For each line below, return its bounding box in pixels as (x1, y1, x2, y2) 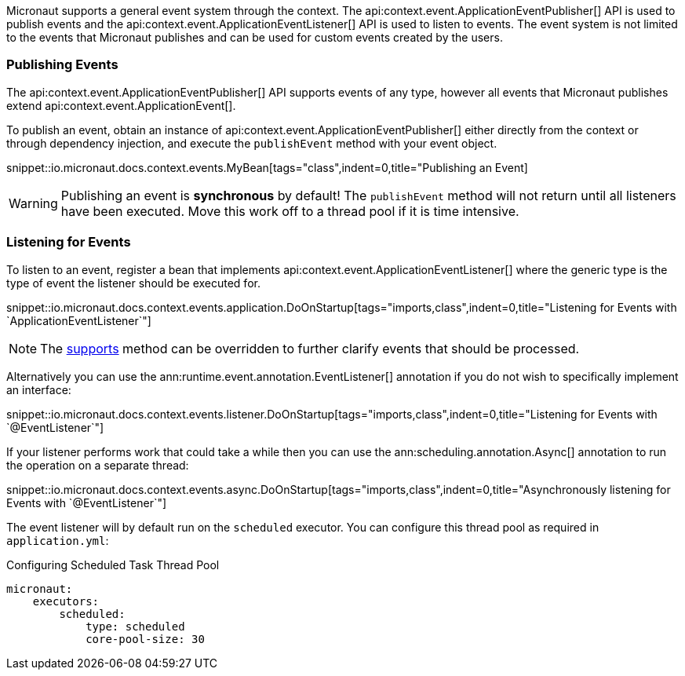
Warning (9, 195, 58, 211)
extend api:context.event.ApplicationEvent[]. (6, 98, 236, 112)
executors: (32, 594, 100, 608)
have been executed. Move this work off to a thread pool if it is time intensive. (60, 203, 519, 219)
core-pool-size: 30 (86, 632, 205, 645)
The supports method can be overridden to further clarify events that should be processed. (40, 340, 580, 356)
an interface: (6, 382, 71, 396)
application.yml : (6, 533, 109, 547)
